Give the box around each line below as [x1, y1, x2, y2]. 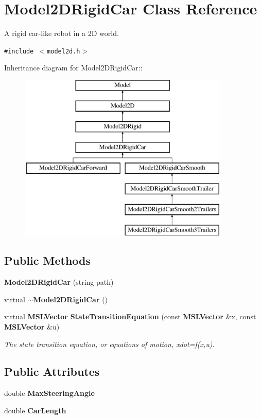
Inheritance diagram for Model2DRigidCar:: [4, 62, 143, 73]
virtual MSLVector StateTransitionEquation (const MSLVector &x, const [4, 311, 256, 322]
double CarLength [4, 405, 66, 415]
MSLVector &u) [4, 321, 60, 332]
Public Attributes [4, 363, 100, 379]
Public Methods [4, 252, 91, 268]
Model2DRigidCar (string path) [4, 277, 114, 287]
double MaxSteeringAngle [4, 388, 95, 398]
